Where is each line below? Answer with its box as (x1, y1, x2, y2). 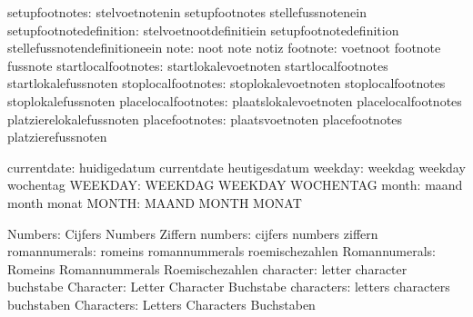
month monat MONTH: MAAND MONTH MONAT (7, 193, 302, 212)
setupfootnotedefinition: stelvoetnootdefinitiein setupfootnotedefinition (7, 20, 399, 39)
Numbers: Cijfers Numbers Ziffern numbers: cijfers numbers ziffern (7, 223, 378, 243)
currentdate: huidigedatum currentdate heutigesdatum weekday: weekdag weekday (7, 157, 466, 176)
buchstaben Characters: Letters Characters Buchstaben (7, 294, 316, 313)
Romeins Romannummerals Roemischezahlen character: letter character (7, 259, 408, 278)
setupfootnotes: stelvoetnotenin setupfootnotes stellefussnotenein (7, 3, 367, 21)
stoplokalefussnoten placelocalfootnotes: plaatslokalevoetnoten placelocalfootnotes (7, 91, 462, 110)
